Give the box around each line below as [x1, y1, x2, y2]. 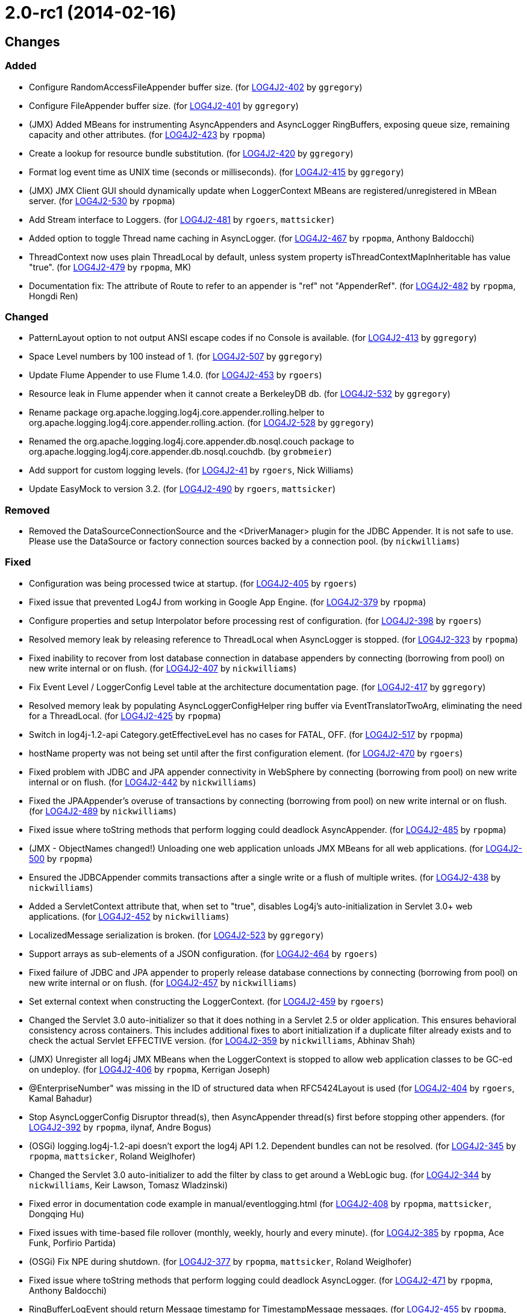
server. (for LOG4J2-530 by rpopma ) [29, 195, 175, 206]
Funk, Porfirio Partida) [29, 1237, 116, 1248]
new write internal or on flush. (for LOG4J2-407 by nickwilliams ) [29, 663, 297, 673]
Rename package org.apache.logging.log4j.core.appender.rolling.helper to [29, 407, 325, 418]
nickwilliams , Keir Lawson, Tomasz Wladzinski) [29, 1179, 228, 1190]
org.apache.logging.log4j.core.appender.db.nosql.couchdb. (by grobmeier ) [29, 446, 332, 457]
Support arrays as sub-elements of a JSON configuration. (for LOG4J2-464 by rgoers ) [29, 948, 378, 959]
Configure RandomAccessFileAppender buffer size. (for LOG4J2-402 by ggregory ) [29, 81, 363, 92]
